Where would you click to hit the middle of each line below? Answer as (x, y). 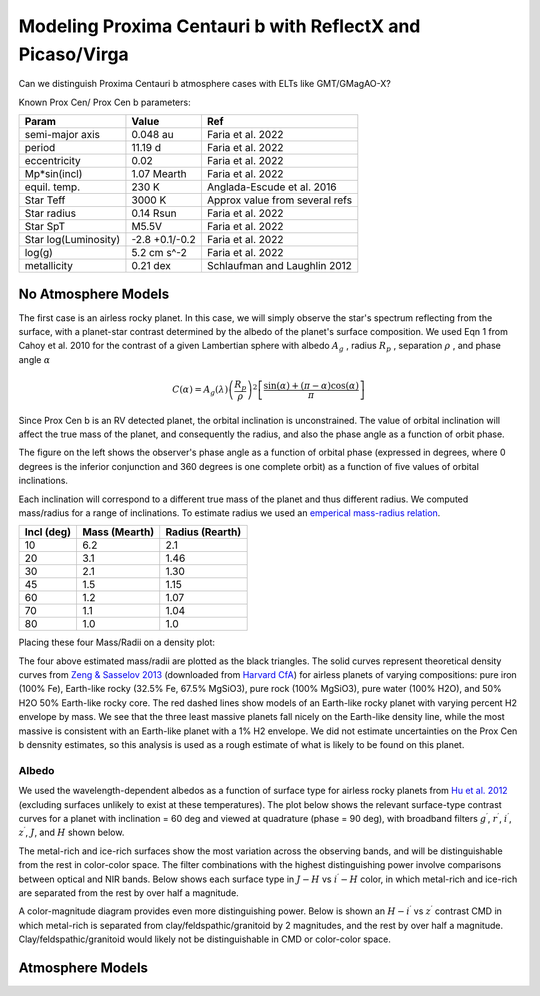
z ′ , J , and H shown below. (71, 832)
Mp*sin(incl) (53, 174)
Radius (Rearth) (203, 532)
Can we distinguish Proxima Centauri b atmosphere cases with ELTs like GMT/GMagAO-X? (205, 84)
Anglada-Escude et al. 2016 (271, 187)
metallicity (49, 266)
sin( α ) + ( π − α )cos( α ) (311, 385)
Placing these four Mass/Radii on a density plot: (116, 642)
